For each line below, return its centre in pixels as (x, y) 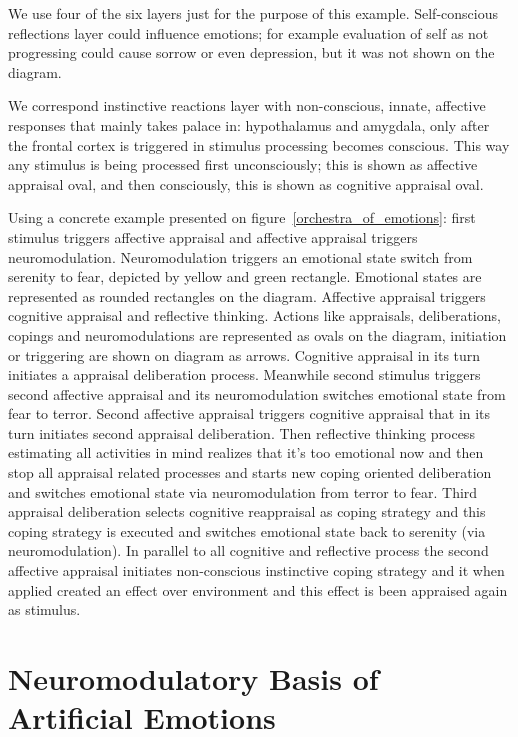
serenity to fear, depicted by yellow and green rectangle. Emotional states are (245, 276)
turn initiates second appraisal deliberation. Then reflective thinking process (241, 432)
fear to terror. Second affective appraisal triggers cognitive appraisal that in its (249, 413)
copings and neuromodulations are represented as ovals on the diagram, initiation (257, 334)
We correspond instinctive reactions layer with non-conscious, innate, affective (247, 105)
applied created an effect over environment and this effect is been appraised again (258, 589)
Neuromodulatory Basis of (193, 678)
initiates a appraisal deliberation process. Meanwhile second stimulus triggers (244, 374)
